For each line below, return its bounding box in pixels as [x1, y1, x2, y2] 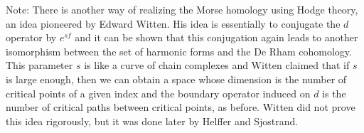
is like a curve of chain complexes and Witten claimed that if [84, 58, 350, 73]
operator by [6, 30, 57, 45]
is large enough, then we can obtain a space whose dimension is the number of [6, 71, 347, 86]
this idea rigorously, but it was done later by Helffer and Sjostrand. [6, 113, 299, 128]
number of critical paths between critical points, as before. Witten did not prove [6, 100, 355, 115]
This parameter [6, 58, 73, 73]
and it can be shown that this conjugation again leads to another [75, 30, 358, 45]
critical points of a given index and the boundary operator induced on [6, 85, 311, 100]
